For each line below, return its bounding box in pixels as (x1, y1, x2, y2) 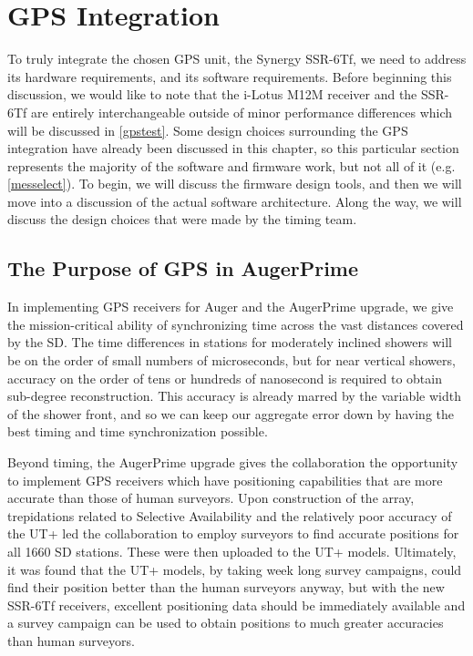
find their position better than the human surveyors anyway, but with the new (7, 578, 445, 597)
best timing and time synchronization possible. (7, 422, 268, 441)
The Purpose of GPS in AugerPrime (7, 254, 359, 282)
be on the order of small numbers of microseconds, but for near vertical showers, (7, 351, 456, 370)
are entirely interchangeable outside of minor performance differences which (31, 102, 453, 121)
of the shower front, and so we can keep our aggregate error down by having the (7, 404, 455, 423)
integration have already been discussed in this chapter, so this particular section (7, 138, 459, 158)
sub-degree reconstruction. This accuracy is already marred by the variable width (7, 386, 462, 405)
